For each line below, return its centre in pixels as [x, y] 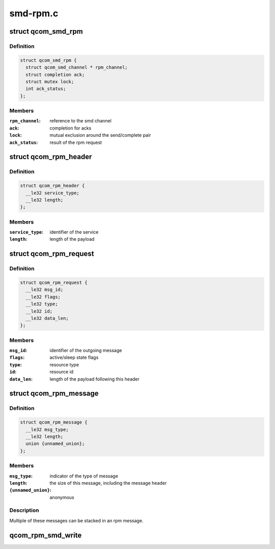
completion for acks [71, 128]
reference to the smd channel [80, 121]
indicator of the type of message [84, 476]
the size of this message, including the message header [108, 483]
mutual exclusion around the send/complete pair [100, 135]
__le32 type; [42, 304]
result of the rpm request [76, 142]
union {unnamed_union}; [55, 444]
